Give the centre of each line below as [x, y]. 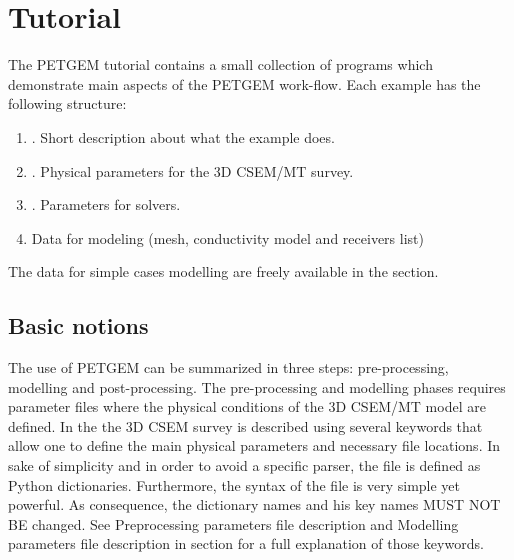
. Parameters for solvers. [106, 204]
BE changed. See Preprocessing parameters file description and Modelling [233, 523]
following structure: [67, 103]
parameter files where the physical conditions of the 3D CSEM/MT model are [247, 406]
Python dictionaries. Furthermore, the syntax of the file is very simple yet [234, 484]
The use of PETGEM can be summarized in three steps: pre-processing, [228, 367]
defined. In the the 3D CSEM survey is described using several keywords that [245, 425]
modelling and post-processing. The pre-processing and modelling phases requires [257, 386]
